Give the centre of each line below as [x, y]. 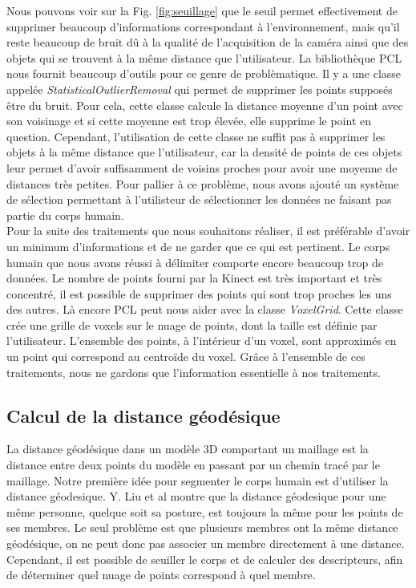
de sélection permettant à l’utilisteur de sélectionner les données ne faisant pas [199, 199]
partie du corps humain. [65, 215]
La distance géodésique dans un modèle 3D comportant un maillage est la [188, 449]
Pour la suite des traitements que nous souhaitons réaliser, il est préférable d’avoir [208, 231]
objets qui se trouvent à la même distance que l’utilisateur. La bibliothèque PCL [204, 57]
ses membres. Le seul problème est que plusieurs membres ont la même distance [202, 527]
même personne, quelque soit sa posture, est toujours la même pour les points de [205, 511]
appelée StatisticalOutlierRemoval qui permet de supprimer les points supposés [200, 89]
